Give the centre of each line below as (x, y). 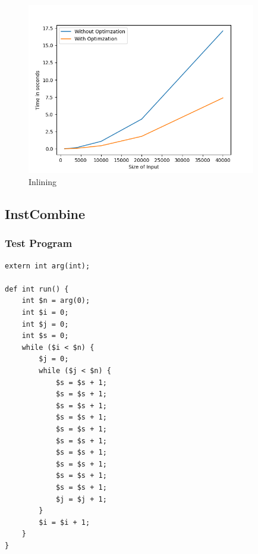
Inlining (43, 182)
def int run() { (37, 289)
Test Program (39, 243)
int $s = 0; (45, 336)
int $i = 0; (45, 313)
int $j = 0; (45, 324)
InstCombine (45, 214)
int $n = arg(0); (56, 301)
